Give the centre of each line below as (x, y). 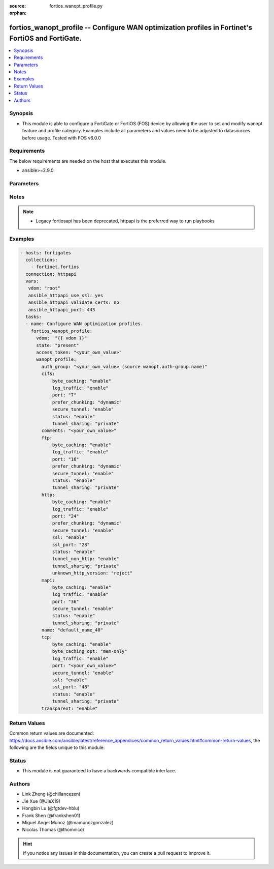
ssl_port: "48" (71, 687)
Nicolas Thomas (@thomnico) (53, 830)
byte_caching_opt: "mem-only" (90, 651)
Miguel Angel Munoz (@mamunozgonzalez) (68, 822)
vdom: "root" (44, 288)
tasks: (34, 317)
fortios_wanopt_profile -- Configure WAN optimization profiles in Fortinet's (131, 28)
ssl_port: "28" (71, 545)
